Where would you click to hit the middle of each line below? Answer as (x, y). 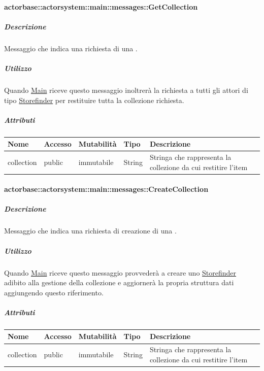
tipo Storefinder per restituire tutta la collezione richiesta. (94, 100)
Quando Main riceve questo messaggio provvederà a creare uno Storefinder (120, 272)
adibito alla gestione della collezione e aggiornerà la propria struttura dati (119, 282)
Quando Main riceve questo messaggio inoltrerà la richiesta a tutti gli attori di (126, 90)
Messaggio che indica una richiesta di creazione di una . (90, 231)
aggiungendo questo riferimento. (54, 292)
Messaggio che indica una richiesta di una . (71, 48)
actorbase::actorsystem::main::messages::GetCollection (101, 6)
